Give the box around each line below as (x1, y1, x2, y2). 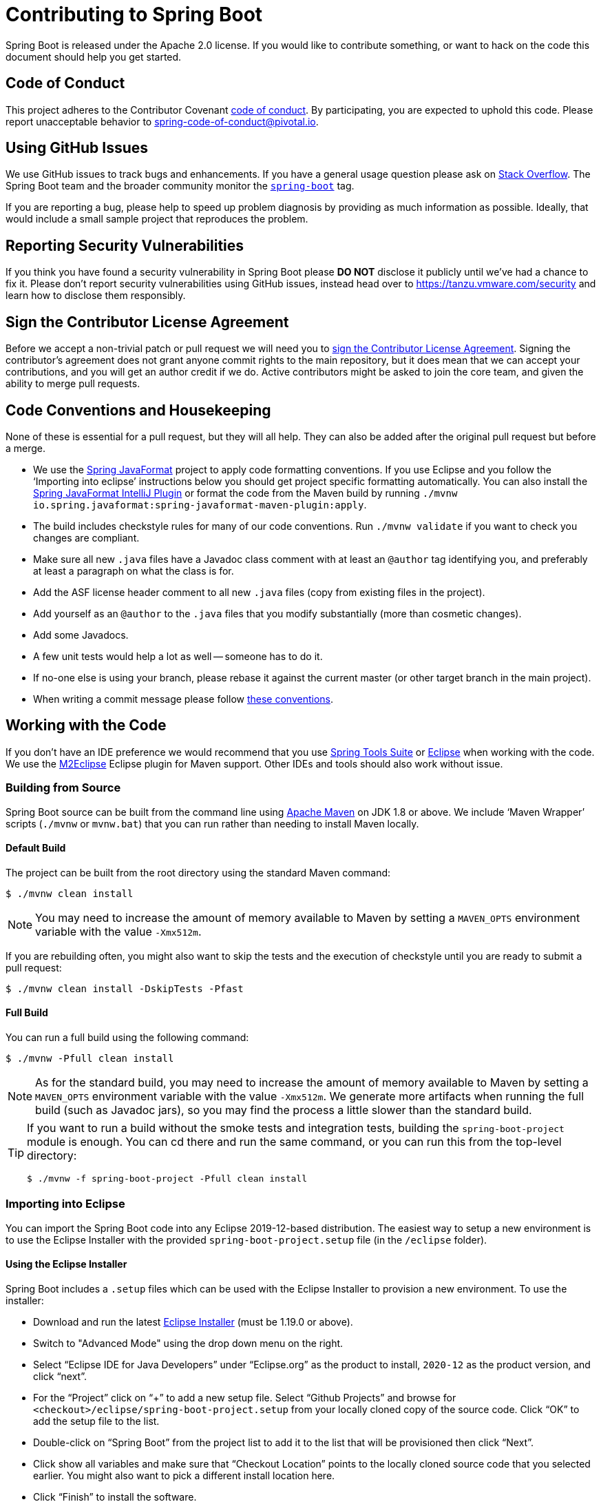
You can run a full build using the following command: (6, 1031, 249, 1043)
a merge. (6, 442, 46, 454)
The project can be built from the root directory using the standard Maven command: (6, 866, 391, 878)
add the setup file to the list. (33, 1414, 160, 1427)
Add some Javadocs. (33, 628, 129, 641)
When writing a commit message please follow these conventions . (33, 692, 334, 705)
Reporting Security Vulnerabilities (6, 236, 244, 254)
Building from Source (6, 781, 121, 795)
